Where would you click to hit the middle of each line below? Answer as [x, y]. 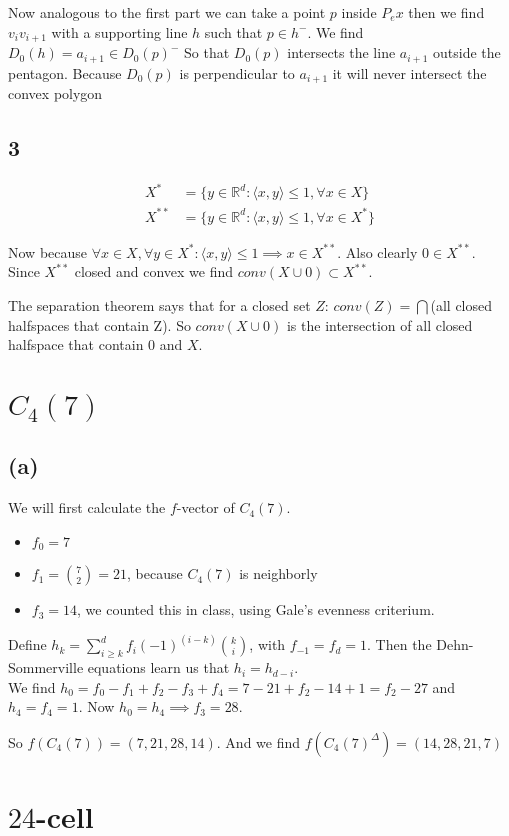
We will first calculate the [87, 507]
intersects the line [341, 52]
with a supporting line [119, 31]
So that [206, 52]
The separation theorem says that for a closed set [159, 305]
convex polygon [55, 92]
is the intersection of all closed [379, 324]
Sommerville [46, 667]
